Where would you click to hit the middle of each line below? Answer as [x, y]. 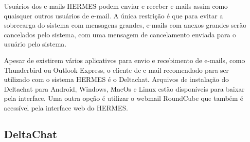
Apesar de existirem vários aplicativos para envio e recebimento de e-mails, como [125, 60]
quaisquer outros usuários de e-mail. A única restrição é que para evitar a [114, 15]
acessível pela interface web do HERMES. [66, 107]
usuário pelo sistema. [35, 44]
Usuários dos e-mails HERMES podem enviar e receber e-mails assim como [116, 6]
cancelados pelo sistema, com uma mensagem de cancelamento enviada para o [120, 34]
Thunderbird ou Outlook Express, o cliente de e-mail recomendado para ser [116, 70]
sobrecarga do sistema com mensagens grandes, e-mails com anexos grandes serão [125, 25]
